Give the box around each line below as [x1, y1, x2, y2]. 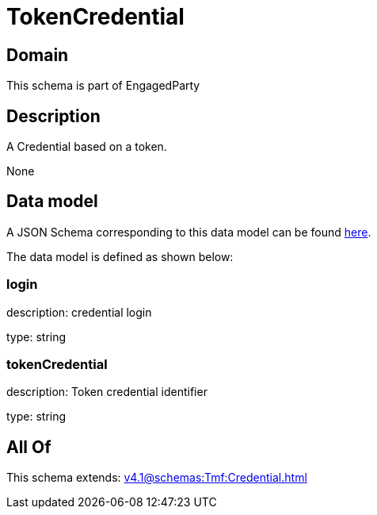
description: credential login [6, 305, 152, 319]
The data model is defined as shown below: [6, 249, 234, 263]
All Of [6, 436, 51, 457]
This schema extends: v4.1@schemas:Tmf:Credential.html [6, 471, 307, 485]
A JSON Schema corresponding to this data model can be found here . [6, 225, 371, 239]
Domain [6, 44, 69, 65]
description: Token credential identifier [6, 385, 208, 399]
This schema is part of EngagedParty [6, 79, 200, 93]
